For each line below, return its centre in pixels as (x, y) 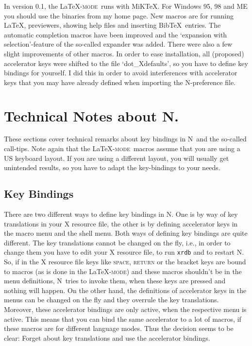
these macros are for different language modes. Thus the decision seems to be (119, 328)
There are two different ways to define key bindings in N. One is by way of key (121, 214)
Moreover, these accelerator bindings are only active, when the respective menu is (125, 309)
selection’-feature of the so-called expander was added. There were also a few (118, 44)
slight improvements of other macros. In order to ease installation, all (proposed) (124, 53)
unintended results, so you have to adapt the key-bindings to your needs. (112, 167)
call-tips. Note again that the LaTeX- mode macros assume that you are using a (122, 148)
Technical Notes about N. (92, 115)
